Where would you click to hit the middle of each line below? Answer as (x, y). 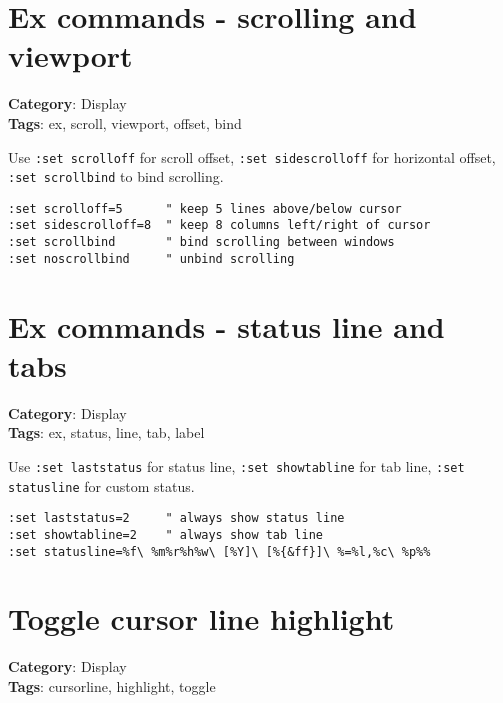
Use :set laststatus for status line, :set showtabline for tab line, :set (236, 465)
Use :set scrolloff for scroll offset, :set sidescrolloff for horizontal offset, (252, 156)
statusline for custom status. (101, 485)
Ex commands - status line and (226, 325)
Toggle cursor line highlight (201, 618)
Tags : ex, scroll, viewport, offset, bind (125, 122)
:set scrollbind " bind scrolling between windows (201, 242)
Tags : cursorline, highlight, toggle (112, 685)
